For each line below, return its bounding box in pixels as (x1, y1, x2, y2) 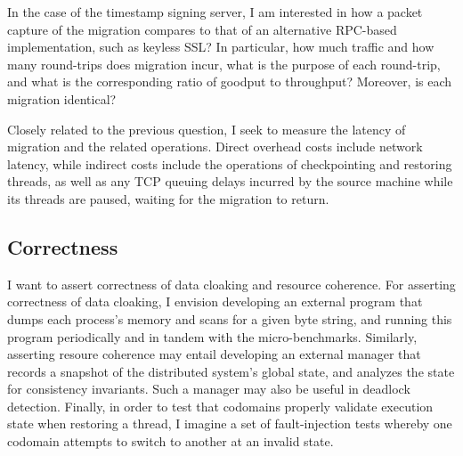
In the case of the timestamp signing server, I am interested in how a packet (7, 3, 423, 20)
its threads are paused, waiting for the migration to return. (7, 189, 329, 208)
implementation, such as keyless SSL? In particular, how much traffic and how (7, 37, 435, 56)
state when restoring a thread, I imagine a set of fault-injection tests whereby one (7, 414, 452, 433)
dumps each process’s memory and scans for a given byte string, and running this (7, 309, 452, 328)
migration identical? (7, 89, 117, 108)
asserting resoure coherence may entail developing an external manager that (7, 345, 421, 363)
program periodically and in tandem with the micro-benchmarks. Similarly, (7, 327, 418, 346)
